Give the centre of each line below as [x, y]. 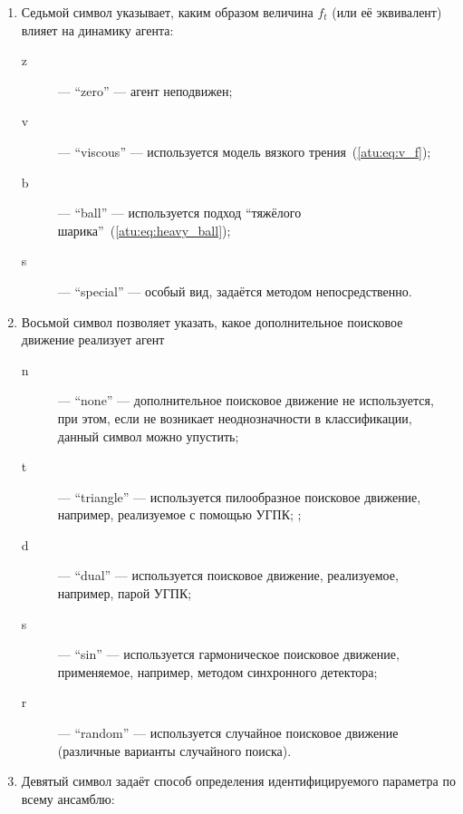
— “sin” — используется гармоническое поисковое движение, [228, 654]
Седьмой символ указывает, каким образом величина [167, 12]
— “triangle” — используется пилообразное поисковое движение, [239, 496]
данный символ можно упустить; [148, 436]
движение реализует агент [93, 339]
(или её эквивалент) [387, 12]
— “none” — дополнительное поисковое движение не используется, [246, 400]
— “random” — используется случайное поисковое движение [228, 733]
